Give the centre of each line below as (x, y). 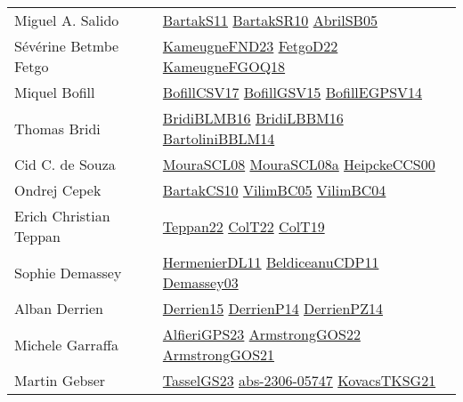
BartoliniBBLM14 (219, 138)
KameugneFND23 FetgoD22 (250, 46)
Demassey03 (200, 282)
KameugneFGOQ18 (224, 66)
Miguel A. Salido (67, 20)
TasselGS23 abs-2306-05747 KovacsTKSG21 (299, 380)
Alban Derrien (59, 308)
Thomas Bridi (57, 128)
